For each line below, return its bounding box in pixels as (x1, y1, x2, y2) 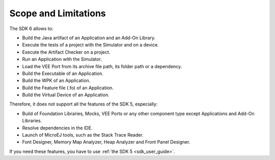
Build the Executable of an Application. (22, 70, 104, 76)
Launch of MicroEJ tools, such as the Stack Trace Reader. (22, 132, 144, 138)
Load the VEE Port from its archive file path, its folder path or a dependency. (22, 63, 182, 69)
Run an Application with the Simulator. (22, 56, 102, 62)
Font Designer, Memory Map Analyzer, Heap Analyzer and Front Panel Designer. (22, 139, 190, 145)
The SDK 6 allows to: (9, 25, 53, 32)
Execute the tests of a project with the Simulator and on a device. (22, 42, 159, 48)
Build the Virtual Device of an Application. (22, 92, 109, 98)
